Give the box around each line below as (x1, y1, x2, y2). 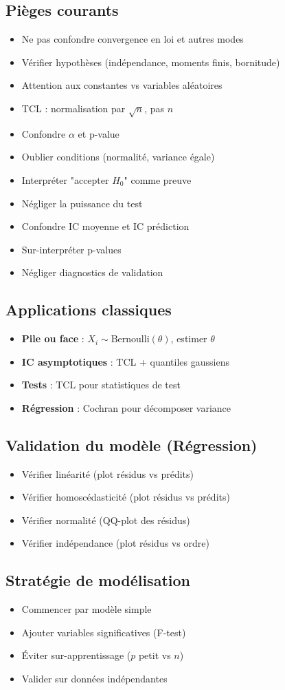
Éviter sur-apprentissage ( (21, 648, 131, 662)
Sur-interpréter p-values (21, 242, 122, 256)
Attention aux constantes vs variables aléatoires (21, 78, 223, 92)
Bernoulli (111, 335, 150, 345)
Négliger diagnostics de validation (21, 265, 163, 280)
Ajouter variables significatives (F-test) (21, 625, 186, 639)
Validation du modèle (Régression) (5, 434, 258, 455)
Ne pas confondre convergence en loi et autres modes (21, 32, 244, 46)
